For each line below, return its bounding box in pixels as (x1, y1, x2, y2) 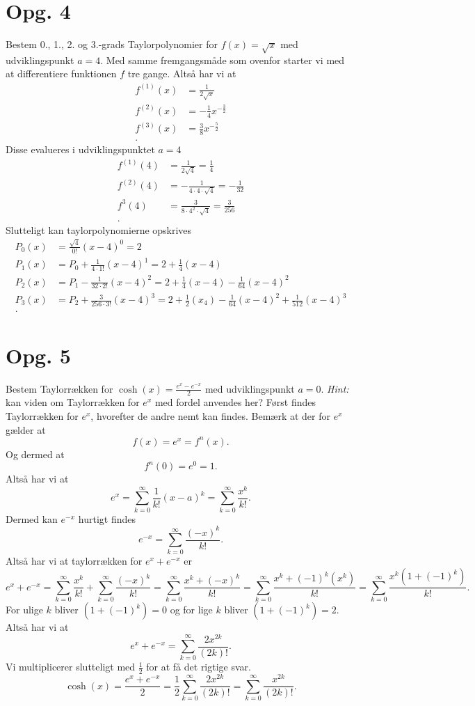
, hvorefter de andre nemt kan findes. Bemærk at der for (90, 408, 331, 423)
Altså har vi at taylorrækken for (6, 553, 143, 567)
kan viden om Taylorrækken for (6, 395, 140, 409)
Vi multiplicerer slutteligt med (6, 659, 136, 674)
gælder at (6, 422, 46, 437)
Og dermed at (6, 446, 65, 461)
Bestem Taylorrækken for (6, 381, 113, 395)
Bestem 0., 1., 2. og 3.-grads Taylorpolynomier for (6, 37, 218, 52)
